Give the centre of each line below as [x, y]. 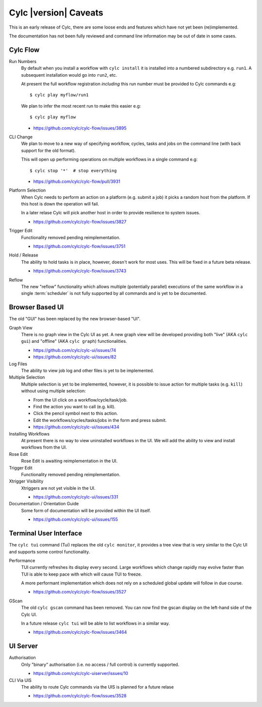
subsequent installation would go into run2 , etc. [69, 75]
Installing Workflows [29, 434]
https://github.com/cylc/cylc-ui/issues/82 [75, 357]
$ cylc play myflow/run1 [59, 95]
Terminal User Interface [46, 533]
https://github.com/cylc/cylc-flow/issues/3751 [79, 246]
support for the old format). [49, 150]
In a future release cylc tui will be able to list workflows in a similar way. [95, 624]
